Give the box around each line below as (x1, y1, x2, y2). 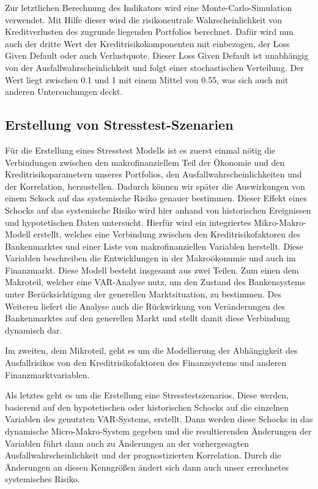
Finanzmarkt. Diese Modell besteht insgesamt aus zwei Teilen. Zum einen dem (5, 263, 299, 276)
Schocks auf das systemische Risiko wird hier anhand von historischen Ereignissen (5, 203, 311, 216)
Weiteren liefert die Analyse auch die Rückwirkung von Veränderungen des (5, 299, 285, 312)
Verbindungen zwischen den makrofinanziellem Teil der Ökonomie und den (5, 155, 285, 168)
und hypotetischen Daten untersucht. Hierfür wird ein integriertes (5, 215, 251, 228)
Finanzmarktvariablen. (5, 368, 90, 381)
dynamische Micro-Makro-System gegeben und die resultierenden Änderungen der (5, 425, 312, 438)
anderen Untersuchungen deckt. (5, 85, 123, 98)
